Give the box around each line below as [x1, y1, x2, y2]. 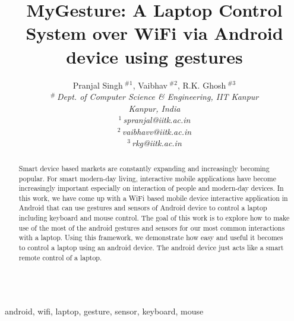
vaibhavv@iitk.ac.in [122, 125, 192, 137]
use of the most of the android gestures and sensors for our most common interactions [18, 222, 285, 232]
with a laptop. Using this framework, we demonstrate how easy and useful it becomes [18, 232, 283, 243]
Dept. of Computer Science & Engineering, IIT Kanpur [57, 90, 259, 103]
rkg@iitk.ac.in [132, 137, 182, 149]
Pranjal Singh [72, 78, 123, 91]
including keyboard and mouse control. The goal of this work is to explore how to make [18, 213, 290, 223]
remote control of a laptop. [18, 252, 102, 262]
